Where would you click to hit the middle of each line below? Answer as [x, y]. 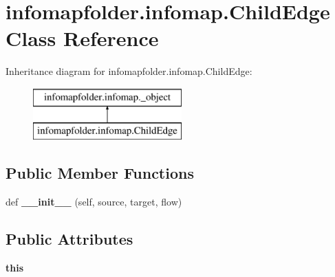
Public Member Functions [100, 173]
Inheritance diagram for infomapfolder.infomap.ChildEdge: [129, 71]
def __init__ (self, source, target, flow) [94, 202]
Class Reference [82, 38]
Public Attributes [69, 239]
